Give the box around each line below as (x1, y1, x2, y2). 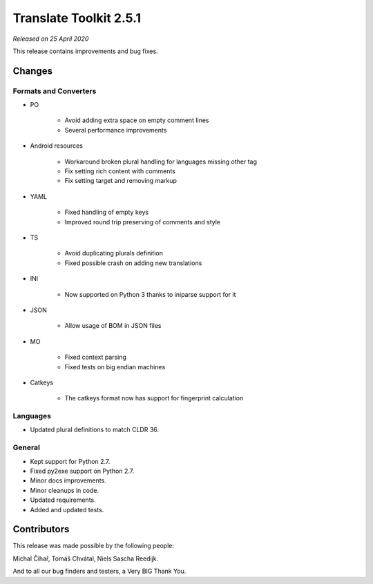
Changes (12, 65, 53, 77)
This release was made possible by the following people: (12, 542, 174, 550)
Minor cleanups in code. (30, 486, 99, 494)
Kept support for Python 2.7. (30, 457, 111, 465)
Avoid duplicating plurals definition (64, 249, 164, 257)
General (12, 442, 41, 452)
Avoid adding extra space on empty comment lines (64, 116, 209, 124)
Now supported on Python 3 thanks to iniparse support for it (64, 290, 236, 298)
